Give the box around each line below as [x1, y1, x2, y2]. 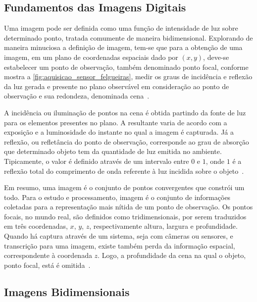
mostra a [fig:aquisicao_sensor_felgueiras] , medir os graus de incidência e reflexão [4, 71, 253, 82]
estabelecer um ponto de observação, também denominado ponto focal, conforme [4, 61, 249, 72]
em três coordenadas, [4, 221, 68, 231]
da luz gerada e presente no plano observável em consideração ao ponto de [4, 81, 229, 91]
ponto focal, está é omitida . [4, 259, 91, 270]
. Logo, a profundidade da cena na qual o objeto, [98, 250, 246, 260]
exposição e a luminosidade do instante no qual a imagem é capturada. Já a [4, 127, 234, 137]
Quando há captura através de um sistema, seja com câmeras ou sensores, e [4, 231, 233, 241]
